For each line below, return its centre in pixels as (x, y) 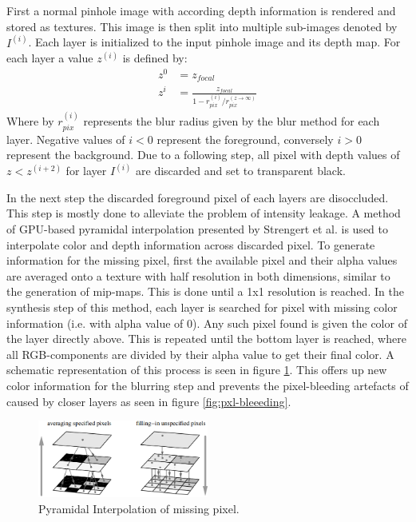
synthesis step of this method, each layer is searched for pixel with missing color (202, 307)
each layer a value (50, 58)
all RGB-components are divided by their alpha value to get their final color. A (200, 354)
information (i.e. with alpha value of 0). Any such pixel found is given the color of (207, 323)
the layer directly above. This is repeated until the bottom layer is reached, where (206, 339)
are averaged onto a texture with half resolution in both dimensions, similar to (198, 275)
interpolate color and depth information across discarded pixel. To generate (191, 244)
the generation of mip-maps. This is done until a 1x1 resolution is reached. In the (205, 291)
